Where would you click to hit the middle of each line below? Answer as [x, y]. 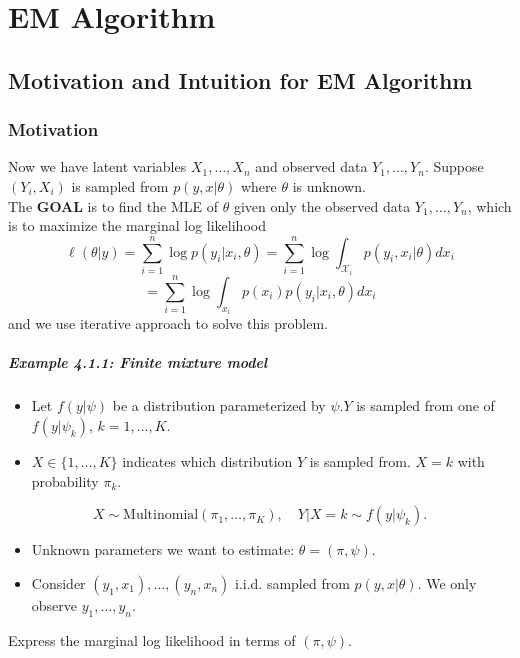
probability [65, 480]
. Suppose [454, 166]
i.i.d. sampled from [292, 582]
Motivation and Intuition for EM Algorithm [240, 79]
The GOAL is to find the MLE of [113, 205]
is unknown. [329, 185]
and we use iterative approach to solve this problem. [168, 323]
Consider [58, 582]
